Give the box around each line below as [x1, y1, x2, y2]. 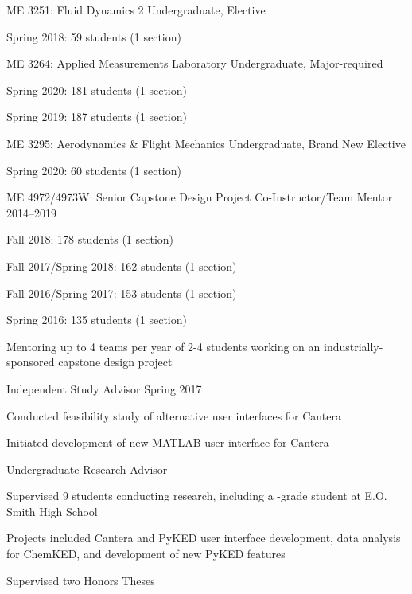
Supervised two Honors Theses [6, 572, 155, 588]
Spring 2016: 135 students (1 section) [6, 311, 187, 328]
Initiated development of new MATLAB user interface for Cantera [6, 434, 329, 451]
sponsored [6, 354, 55, 370]
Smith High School [6, 502, 98, 519]
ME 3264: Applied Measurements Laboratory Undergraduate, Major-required [6, 55, 383, 72]
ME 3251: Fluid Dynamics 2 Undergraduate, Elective [6, 2, 266, 18]
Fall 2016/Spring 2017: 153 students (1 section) [6, 284, 237, 301]
